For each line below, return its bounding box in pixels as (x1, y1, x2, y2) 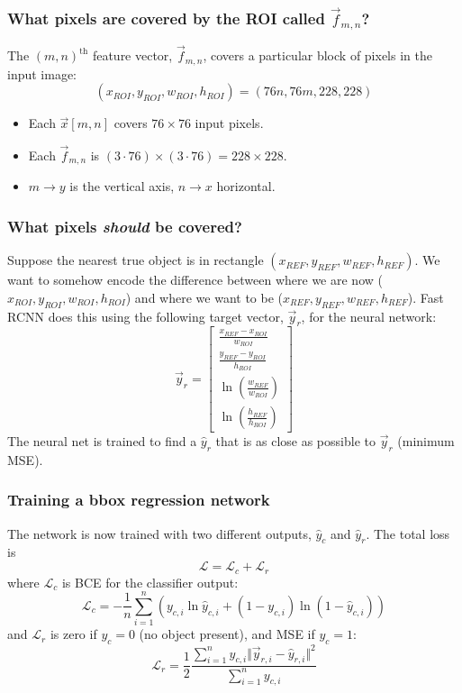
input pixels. (195, 114, 264, 132)
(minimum (397, 432, 455, 451)
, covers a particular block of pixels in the (203, 46, 432, 65)
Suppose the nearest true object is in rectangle (7, 251, 264, 269)
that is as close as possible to (215, 432, 376, 451)
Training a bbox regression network (7, 488, 270, 511)
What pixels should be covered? (7, 214, 242, 237)
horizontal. (216, 177, 276, 196)
